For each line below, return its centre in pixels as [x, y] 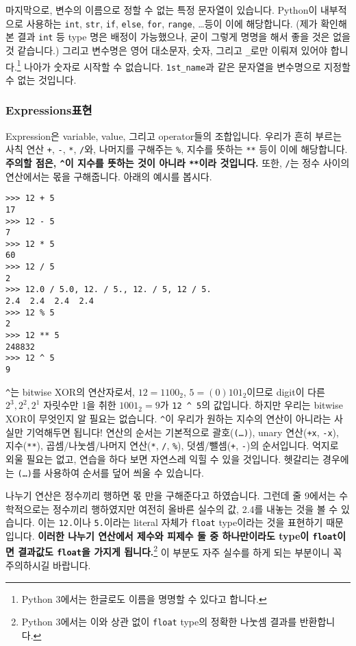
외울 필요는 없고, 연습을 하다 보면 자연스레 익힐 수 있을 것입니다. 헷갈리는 [163, 458]
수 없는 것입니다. [41, 79]
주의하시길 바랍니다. [48, 565]
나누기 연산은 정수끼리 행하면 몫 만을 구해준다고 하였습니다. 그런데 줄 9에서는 [171, 495]
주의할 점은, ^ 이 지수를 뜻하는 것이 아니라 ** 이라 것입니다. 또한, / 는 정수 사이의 [178, 162]
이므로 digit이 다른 [286, 391]
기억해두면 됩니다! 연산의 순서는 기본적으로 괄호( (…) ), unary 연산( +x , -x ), [182, 432]
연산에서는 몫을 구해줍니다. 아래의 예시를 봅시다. [109, 176]
